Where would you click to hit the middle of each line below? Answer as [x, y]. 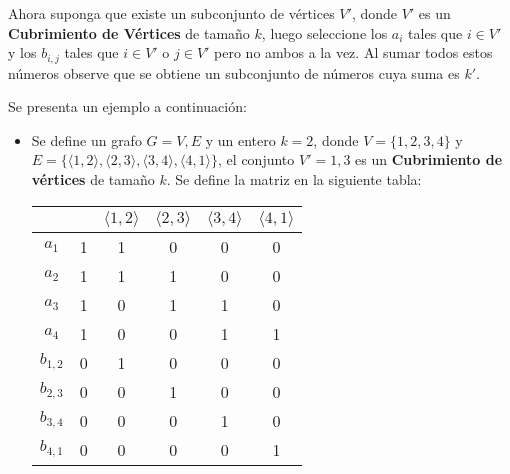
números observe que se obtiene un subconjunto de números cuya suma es [234, 72]
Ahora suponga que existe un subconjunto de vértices [171, 13]
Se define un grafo [86, 139]
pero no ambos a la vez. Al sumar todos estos [353, 52]
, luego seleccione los [324, 32]
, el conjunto [256, 159]
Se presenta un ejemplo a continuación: [127, 106]
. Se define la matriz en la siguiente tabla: [294, 179]
